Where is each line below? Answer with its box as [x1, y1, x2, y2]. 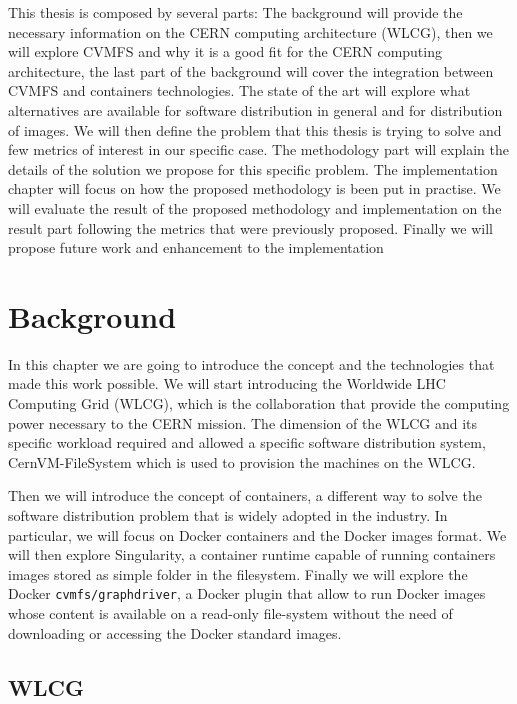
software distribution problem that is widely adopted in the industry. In [8, 505, 448, 525]
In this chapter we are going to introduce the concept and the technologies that [8, 353, 495, 374]
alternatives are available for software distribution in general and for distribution [8, 99, 503, 120]
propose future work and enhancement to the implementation [8, 237, 384, 258]
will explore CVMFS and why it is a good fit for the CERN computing [8, 41, 442, 62]
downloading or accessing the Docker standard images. [8, 622, 342, 643]
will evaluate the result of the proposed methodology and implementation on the [8, 197, 502, 218]
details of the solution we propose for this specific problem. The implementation [8, 158, 498, 179]
